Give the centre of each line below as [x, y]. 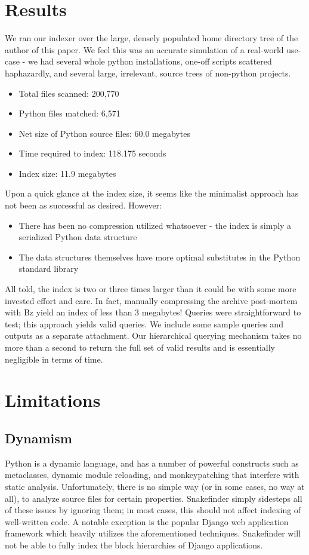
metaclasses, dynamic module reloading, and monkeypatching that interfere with [152, 475]
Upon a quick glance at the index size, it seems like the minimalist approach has [152, 193]
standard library [49, 269]
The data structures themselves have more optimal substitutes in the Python [160, 257]
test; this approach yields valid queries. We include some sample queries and [144, 324]
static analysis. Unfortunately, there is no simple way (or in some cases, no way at [155, 486]
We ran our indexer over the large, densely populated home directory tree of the [152, 38]
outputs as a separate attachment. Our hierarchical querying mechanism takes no [153, 335]
